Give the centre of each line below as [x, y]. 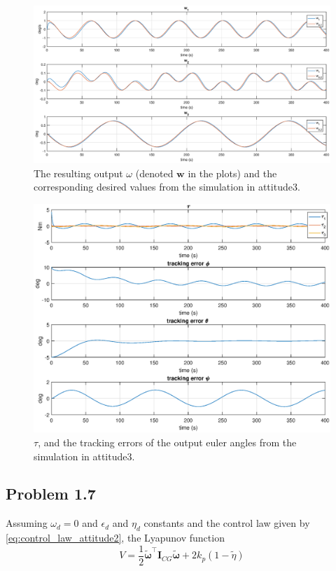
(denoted [154, 173]
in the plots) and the [232, 173]
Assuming [27, 523]
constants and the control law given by [227, 523]
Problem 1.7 [51, 494]
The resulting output [78, 173]
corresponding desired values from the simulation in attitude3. [167, 187]
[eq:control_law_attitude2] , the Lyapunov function [115, 538]
